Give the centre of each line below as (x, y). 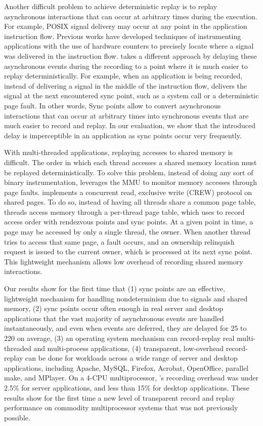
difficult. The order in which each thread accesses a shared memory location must (130, 162)
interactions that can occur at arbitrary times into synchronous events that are (126, 115)
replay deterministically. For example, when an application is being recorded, (123, 76)
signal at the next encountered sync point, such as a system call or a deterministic (131, 95)
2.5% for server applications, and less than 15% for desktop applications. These (127, 387)
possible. (17, 417)
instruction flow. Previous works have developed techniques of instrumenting (123, 36)
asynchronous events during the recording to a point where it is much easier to (126, 66)
